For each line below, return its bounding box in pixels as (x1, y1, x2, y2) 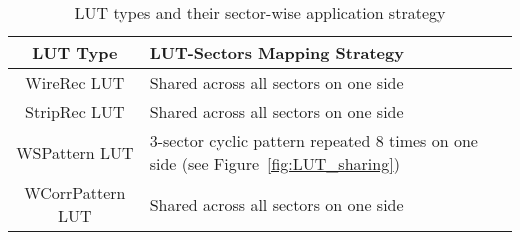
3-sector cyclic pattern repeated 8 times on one (149, 129, 478, 152)
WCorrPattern (24, 181, 126, 204)
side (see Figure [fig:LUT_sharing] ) (149, 152, 400, 175)
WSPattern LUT (16, 140, 134, 164)
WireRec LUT (25, 71, 125, 94)
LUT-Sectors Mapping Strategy (149, 41, 404, 64)
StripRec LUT (25, 100, 125, 123)
